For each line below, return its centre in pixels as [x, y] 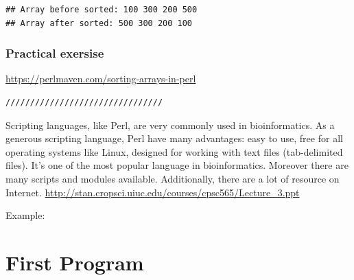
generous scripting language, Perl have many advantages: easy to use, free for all [174, 138]
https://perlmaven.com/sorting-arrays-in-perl [101, 79]
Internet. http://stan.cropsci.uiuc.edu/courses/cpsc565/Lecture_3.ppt [153, 192]
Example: [25, 215]
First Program [75, 262]
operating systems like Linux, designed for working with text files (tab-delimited [174, 151]
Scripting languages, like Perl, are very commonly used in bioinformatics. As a [170, 125]
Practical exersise [55, 53]
